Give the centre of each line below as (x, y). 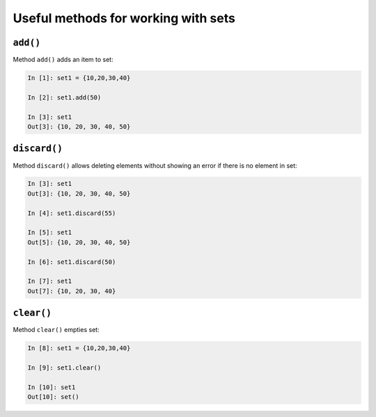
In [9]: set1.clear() (64, 368)
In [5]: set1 (50, 233)
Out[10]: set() (53, 397)
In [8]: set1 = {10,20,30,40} (79, 348)
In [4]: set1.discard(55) (72, 213)
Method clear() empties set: (56, 330)
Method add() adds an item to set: (63, 60)
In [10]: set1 (52, 387)
